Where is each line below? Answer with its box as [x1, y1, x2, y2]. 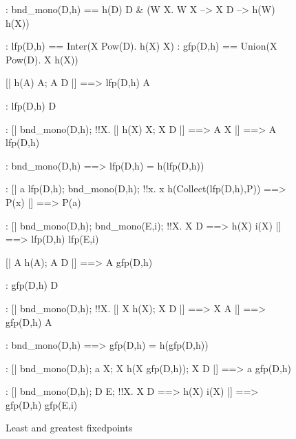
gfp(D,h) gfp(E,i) [6, 397, 78, 411]
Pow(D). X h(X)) [6, 52, 78, 66]
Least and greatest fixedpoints [6, 420, 133, 435]
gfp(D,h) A [6, 314, 52, 329]
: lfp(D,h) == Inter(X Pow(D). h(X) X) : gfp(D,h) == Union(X [6, 39, 277, 53]
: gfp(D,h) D [6, 278, 59, 292]
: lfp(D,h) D [6, 98, 56, 112]
